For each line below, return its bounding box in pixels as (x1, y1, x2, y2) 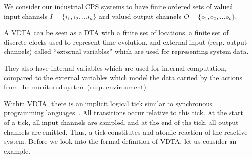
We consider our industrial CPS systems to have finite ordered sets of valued (4, 1, 233, 11)
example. (4, 145, 31, 156)
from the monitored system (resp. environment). (4, 82, 148, 92)
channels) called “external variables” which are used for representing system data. (4, 46, 249, 56)
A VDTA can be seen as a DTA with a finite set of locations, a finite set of (4, 27, 229, 37)
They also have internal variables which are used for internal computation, (4, 62, 227, 72)
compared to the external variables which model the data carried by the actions (4, 72, 242, 82)
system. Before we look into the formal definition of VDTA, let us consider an (4, 136, 237, 146)
